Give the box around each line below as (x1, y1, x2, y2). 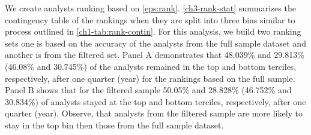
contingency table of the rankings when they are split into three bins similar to (5, 13, 295, 26)
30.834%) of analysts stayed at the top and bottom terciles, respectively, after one (5, 95, 306, 108)
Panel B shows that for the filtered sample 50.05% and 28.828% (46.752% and (5, 84, 292, 96)
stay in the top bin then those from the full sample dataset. (5, 118, 224, 131)
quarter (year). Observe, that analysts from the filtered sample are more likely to (5, 107, 303, 119)
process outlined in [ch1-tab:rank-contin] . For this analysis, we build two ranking (5, 25, 301, 38)
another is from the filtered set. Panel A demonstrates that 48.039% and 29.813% (5, 48, 304, 61)
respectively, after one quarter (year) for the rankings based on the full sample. (5, 72, 295, 84)
